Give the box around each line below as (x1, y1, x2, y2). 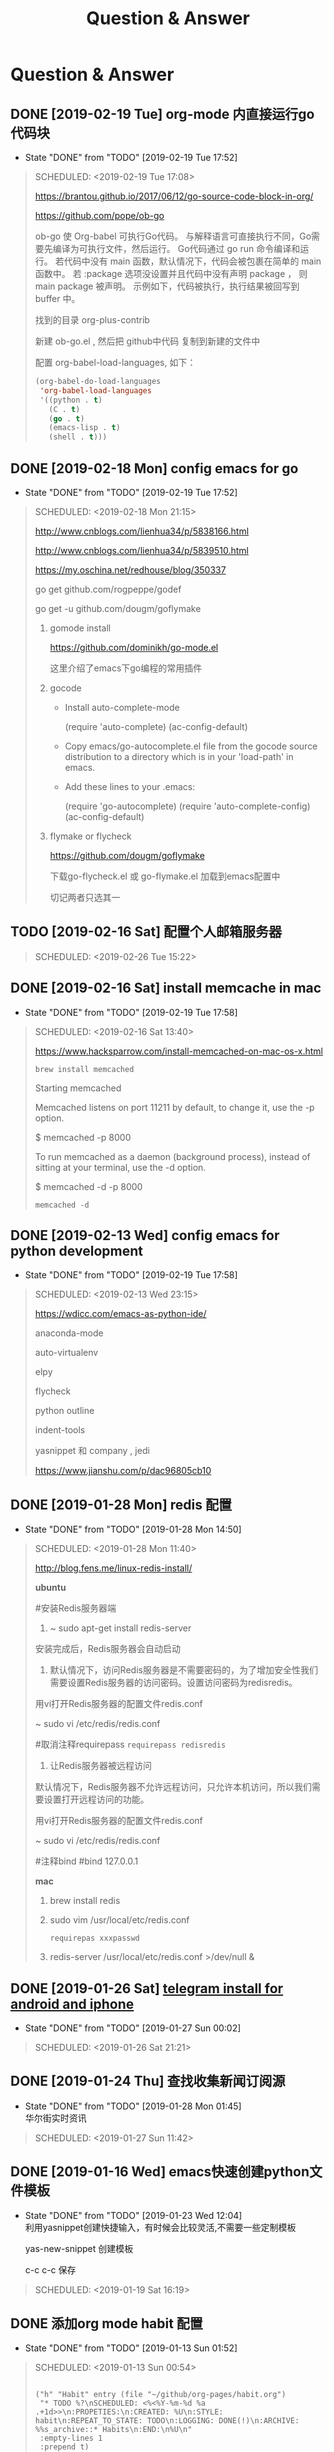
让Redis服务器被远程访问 (49, 1760, 152, 1772)
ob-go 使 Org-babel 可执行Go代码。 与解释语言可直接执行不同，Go (34, 230, 312, 242)
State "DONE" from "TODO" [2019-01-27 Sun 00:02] (24, 2022, 242, 2034)
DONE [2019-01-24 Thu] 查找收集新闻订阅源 (10, 2073, 286, 2090)
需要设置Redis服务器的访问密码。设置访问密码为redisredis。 (49, 1677, 298, 1689)
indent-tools (34, 1424, 86, 1436)
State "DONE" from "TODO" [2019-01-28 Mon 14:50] (24, 1523, 242, 1536)
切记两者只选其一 (49, 891, 121, 903)
